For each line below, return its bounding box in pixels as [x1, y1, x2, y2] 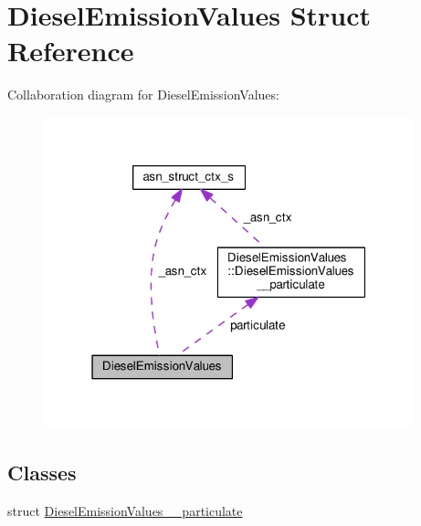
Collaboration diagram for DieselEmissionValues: [7, 85, 279, 104]
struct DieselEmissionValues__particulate [7, 501, 243, 521]
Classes [7, 458, 77, 487]
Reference [7, 32, 134, 69]
